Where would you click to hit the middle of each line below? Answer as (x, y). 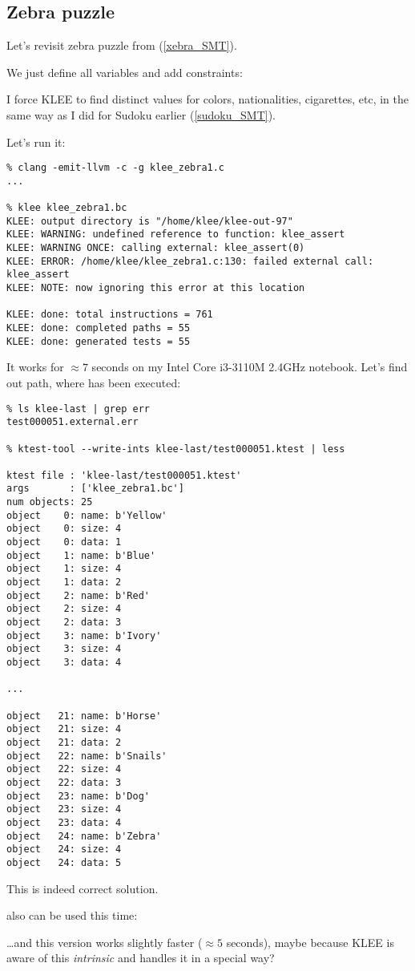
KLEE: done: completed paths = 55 (99, 328)
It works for (35, 367)
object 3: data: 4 (64, 663)
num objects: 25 (50, 502)
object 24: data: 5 (64, 862)
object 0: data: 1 (64, 542)
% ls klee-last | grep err (78, 409)
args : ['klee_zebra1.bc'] (95, 489)
